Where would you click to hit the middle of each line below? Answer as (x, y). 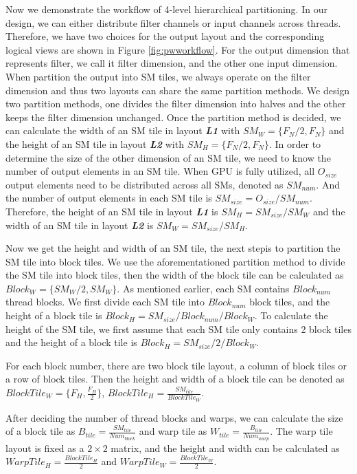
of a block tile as (41, 431)
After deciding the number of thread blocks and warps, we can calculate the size (174, 417)
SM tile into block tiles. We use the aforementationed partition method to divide (175, 261)
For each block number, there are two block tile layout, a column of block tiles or (176, 365)
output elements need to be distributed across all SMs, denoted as (145, 184)
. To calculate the (291, 315)
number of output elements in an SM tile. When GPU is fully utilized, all (160, 171)
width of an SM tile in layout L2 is (80, 225)
